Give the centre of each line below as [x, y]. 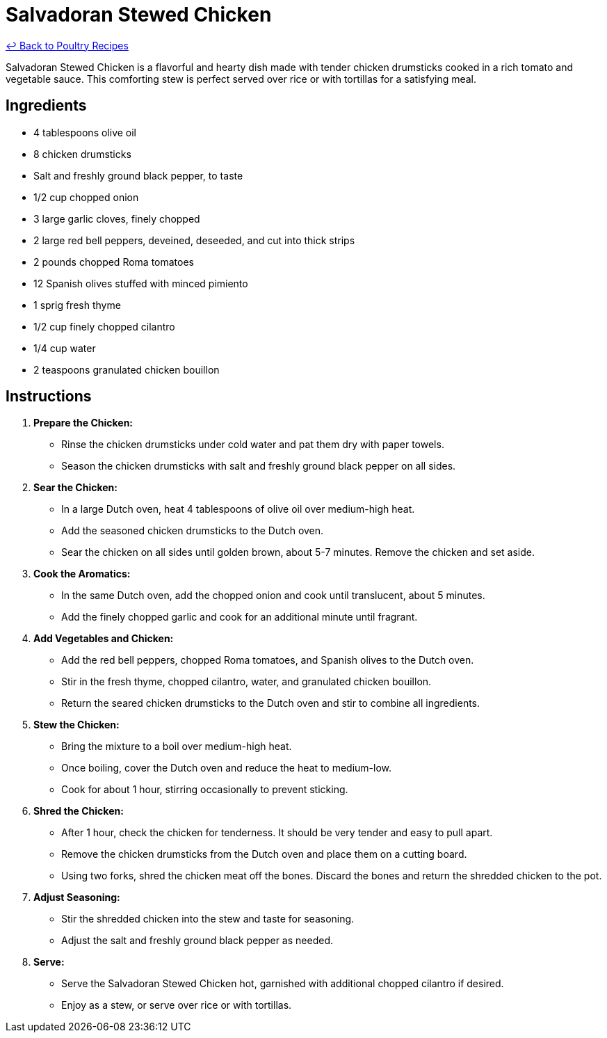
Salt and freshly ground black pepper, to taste [138, 175]
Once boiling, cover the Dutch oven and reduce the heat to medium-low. [227, 768]
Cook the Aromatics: [82, 574]
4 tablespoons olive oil [85, 132]
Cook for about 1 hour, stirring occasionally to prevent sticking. [205, 790]
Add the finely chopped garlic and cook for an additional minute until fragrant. [240, 617]
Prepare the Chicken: [83, 423]
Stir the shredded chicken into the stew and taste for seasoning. [208, 919]
